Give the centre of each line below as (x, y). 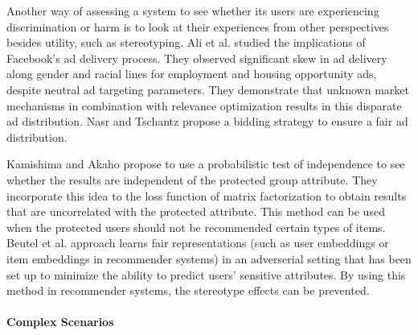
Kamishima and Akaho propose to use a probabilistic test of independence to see (206, 164)
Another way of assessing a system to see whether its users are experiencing (193, 10)
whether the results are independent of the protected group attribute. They (192, 179)
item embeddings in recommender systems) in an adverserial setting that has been (209, 258)
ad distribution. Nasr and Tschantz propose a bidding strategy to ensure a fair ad (207, 121)
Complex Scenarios (60, 322)
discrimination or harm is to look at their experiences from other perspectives (198, 26)
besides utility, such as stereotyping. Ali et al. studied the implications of (186, 42)
